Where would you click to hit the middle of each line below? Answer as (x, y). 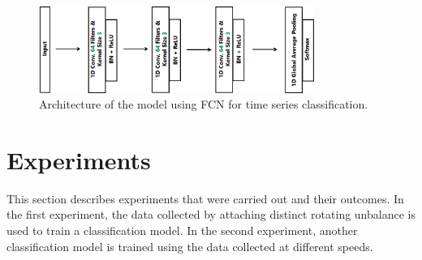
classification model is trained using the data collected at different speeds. (190, 246)
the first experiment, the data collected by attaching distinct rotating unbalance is (211, 214)
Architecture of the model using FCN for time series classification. (204, 104)
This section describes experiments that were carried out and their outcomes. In (205, 198)
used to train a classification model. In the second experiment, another (182, 230)
